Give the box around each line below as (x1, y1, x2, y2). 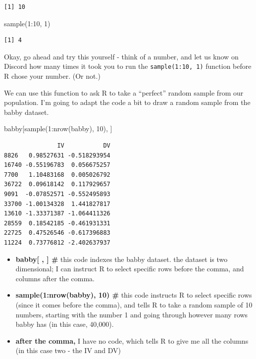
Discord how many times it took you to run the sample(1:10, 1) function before (4, 61, 252, 71)
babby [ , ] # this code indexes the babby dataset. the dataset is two (15, 254, 228, 264)
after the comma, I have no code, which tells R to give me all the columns (15, 335, 249, 346)
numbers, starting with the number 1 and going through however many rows (15, 309, 248, 319)
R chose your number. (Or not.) (4, 71, 101, 81)
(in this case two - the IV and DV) (15, 345, 121, 356)
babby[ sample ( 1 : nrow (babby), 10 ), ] (4, 123, 112, 134)
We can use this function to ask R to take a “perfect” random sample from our (4, 87, 244, 98)
